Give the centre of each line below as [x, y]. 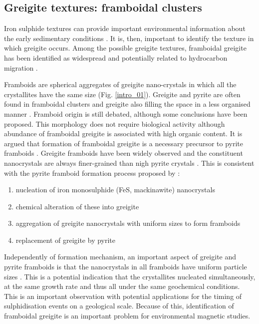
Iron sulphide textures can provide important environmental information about [125, 28]
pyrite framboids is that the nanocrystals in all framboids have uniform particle [126, 267]
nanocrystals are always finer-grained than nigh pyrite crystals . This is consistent [129, 163]
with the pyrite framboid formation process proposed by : [92, 173]
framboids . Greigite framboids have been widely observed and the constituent [124, 153]
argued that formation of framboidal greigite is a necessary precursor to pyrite [124, 143]
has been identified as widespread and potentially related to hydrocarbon [116, 57]
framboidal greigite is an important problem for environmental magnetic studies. [127, 316]
